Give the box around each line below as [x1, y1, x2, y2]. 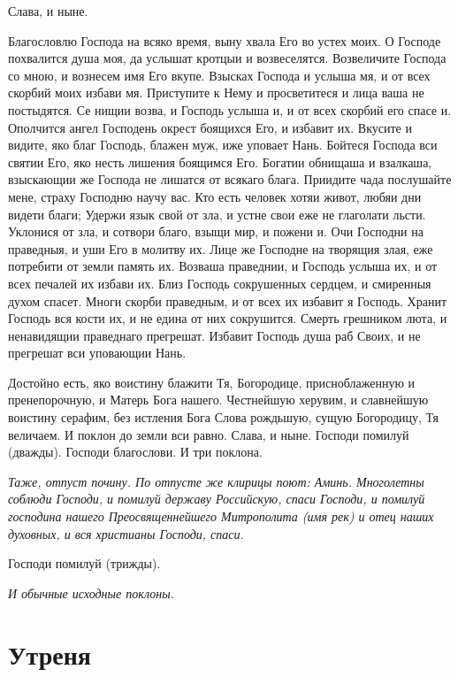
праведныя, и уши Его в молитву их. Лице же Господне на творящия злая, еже [8, 239, 433, 258]
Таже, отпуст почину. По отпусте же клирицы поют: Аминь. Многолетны [8, 472, 424, 490]
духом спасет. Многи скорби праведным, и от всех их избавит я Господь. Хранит [8, 291, 447, 310]
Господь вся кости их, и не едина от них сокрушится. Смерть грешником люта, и [8, 309, 447, 327]
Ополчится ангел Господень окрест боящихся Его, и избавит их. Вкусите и [8, 118, 412, 136]
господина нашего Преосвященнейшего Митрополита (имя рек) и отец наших [8, 507, 434, 526]
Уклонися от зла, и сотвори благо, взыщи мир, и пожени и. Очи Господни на [8, 222, 424, 241]
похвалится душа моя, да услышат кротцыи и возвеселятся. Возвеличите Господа [8, 49, 447, 67]
